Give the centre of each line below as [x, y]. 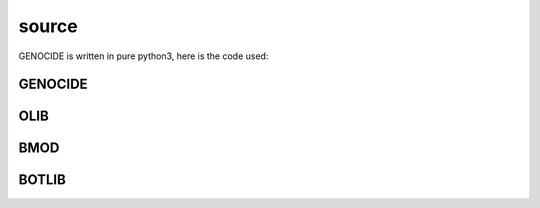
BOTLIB [42, 180]
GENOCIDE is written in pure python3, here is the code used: [143, 56]
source [48, 26]
